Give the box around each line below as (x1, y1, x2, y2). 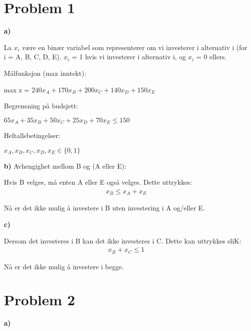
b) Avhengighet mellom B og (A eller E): (4, 160, 127, 171)
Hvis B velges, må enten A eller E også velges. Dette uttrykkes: (4, 177, 192, 187)
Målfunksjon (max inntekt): (4, 68, 86, 78)
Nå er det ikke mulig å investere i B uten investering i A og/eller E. (4, 203, 205, 213)
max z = (4, 84, 30, 94)
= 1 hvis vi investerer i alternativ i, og (71, 52, 186, 62)
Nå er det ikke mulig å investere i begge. (4, 261, 124, 271)
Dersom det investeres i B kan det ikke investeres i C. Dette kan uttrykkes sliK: (4, 235, 241, 245)
